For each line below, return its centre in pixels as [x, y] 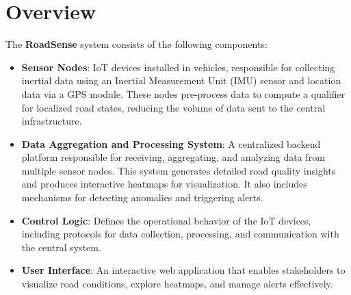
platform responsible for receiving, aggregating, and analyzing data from [173, 157]
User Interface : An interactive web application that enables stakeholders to [183, 270]
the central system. [61, 247]
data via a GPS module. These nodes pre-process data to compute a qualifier [183, 93]
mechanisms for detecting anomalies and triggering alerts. [142, 197]
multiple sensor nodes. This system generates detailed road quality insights [179, 170]
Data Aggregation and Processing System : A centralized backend [171, 143]
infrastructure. [52, 121]
